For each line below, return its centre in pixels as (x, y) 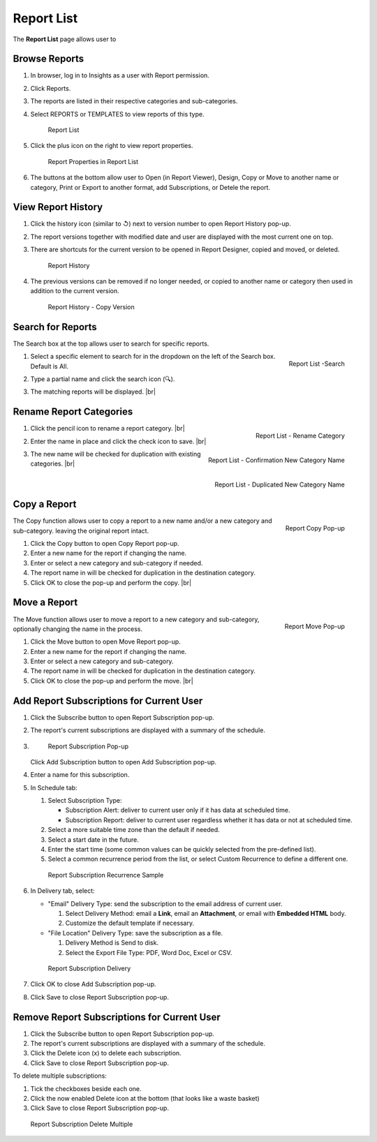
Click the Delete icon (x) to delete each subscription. (106, 1053)
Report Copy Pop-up (315, 528)
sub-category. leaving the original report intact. (81, 531)
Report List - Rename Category (300, 436)
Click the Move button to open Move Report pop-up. (105, 642)
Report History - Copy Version (91, 306)
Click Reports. (51, 88)
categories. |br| (53, 464)
